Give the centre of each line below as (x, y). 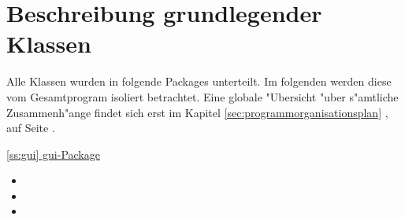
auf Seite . (31, 128)
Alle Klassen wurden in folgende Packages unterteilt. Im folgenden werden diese (199, 81)
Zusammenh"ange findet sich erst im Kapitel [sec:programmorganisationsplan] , (197, 112)
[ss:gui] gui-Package (53, 154)
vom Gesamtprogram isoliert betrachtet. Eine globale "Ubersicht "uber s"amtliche (202, 96)
